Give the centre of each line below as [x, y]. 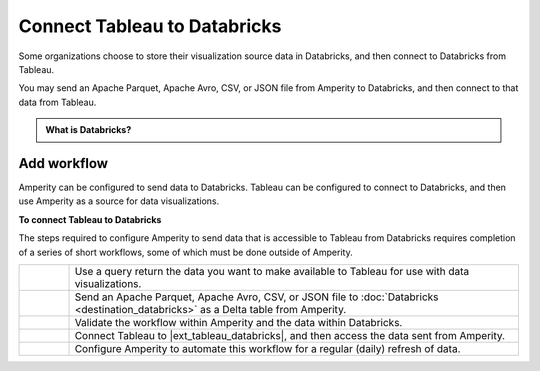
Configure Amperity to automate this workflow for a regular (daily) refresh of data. [267, 348]
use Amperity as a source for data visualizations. [119, 201]
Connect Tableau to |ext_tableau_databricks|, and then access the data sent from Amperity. [289, 335]
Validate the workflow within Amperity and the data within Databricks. [238, 322]
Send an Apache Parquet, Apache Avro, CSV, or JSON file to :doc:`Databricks [256, 297]
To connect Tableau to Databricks [90, 219]
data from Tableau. [57, 102]
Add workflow [63, 163]
